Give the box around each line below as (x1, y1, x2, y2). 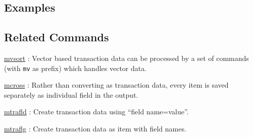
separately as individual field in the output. (4, 89, 138, 100)
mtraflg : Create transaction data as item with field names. (4, 123, 186, 134)
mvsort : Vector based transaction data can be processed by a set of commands (4, 52, 249, 63)
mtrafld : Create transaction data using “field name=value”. (4, 106, 189, 117)
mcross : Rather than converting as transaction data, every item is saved (4, 80, 229, 90)
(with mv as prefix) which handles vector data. (4, 62, 147, 73)
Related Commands (4, 29, 109, 45)
